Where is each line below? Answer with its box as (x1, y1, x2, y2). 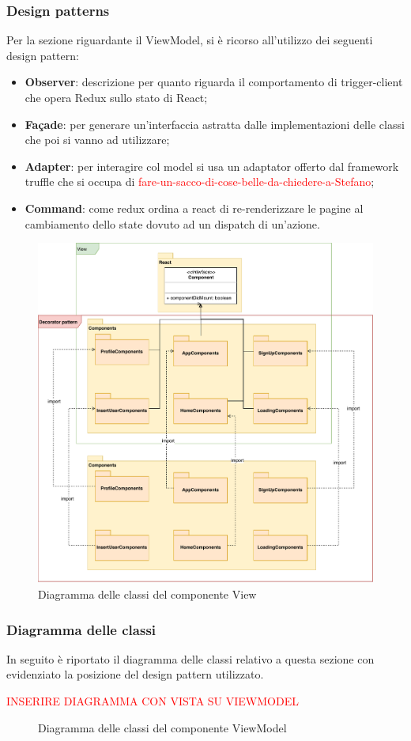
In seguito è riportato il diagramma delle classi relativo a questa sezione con (6, 650, 375, 667)
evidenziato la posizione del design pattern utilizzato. (6, 666, 264, 682)
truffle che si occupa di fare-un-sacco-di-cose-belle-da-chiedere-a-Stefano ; (25, 173, 375, 190)
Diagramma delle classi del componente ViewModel (38, 719, 287, 735)
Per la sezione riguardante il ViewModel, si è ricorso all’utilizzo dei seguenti (6, 32, 373, 48)
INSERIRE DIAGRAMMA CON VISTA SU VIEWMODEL (6, 693, 299, 709)
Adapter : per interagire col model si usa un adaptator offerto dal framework (25, 157, 399, 174)
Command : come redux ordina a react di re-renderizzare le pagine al (25, 199, 364, 216)
